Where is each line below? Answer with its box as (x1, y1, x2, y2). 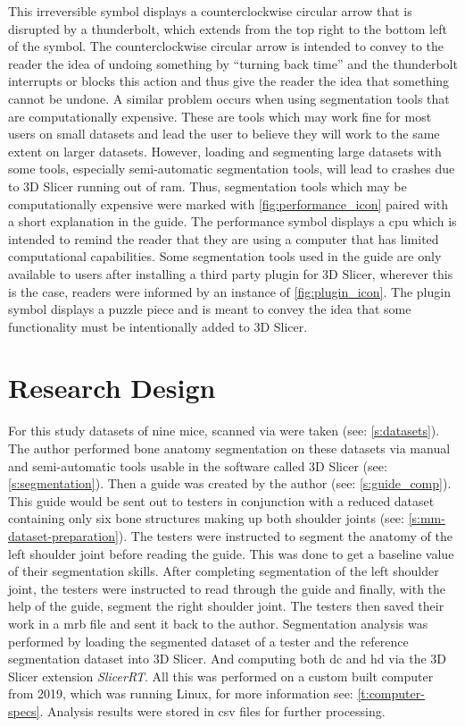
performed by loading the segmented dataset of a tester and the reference (8, 631, 409, 650)
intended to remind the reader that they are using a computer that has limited (8, 229, 439, 248)
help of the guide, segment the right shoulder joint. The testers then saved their (8, 596, 444, 615)
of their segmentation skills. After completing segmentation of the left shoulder (8, 562, 439, 580)
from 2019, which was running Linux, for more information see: (8, 684, 353, 703)
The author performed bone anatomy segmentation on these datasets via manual (8, 439, 451, 457)
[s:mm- (408, 509, 445, 528)
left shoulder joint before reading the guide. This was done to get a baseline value (8, 544, 454, 562)
